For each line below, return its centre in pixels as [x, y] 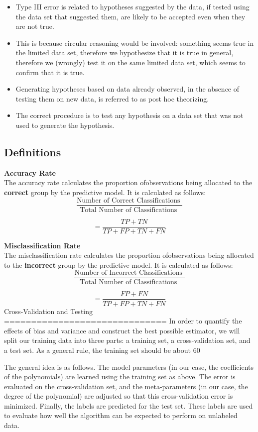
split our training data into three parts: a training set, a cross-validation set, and [127, 340]
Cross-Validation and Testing [49, 311]
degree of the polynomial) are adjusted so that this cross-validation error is [119, 396]
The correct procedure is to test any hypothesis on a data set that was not [129, 115]
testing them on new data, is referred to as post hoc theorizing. [112, 98]
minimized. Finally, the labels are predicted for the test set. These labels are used [129, 405]
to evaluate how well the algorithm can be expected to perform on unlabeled [121, 415]
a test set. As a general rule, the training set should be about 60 [102, 350]
